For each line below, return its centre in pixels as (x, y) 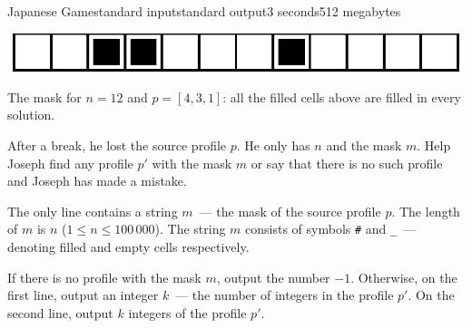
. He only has (273, 145)
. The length (426, 211)
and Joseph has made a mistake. (97, 181)
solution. (31, 115)
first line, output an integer (83, 295)
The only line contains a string (93, 211)
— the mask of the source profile (290, 211)
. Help (434, 145)
